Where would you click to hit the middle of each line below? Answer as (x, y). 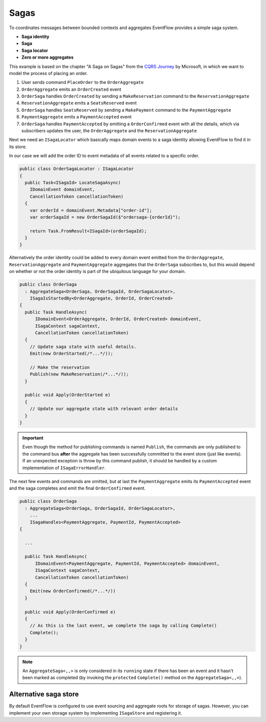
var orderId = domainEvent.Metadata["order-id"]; (91, 210)
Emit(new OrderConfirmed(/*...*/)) (73, 591)
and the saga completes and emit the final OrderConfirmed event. (77, 488)
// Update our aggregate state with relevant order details (104, 409)
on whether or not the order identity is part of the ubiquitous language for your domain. (98, 271)
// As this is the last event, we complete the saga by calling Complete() (123, 626)
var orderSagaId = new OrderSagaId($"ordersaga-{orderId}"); (105, 217)
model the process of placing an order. (49, 73)
